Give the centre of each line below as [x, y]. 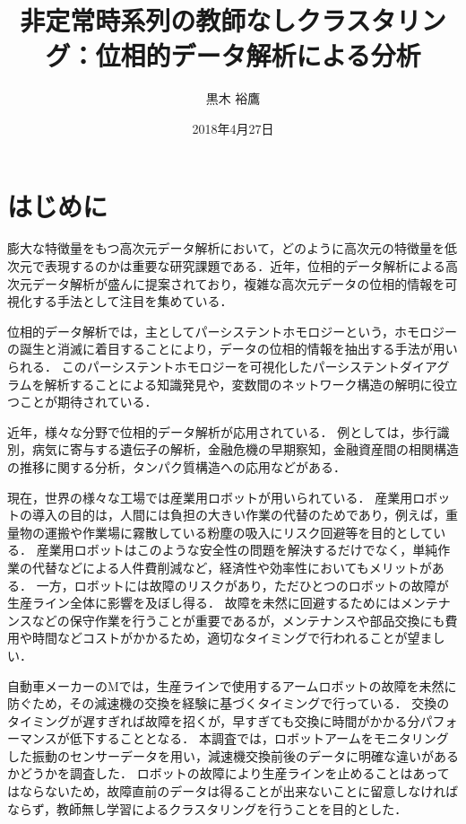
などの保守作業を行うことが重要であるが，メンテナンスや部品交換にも [238, 620]
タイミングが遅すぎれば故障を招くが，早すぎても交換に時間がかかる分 [214, 720]
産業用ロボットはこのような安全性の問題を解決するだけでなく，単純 [237, 550]
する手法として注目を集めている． [132, 301]
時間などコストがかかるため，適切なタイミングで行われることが [220, 638]
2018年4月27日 [233, 128]
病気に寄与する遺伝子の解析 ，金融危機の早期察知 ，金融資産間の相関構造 [245, 449]
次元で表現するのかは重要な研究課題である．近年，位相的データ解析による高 [233, 266]
